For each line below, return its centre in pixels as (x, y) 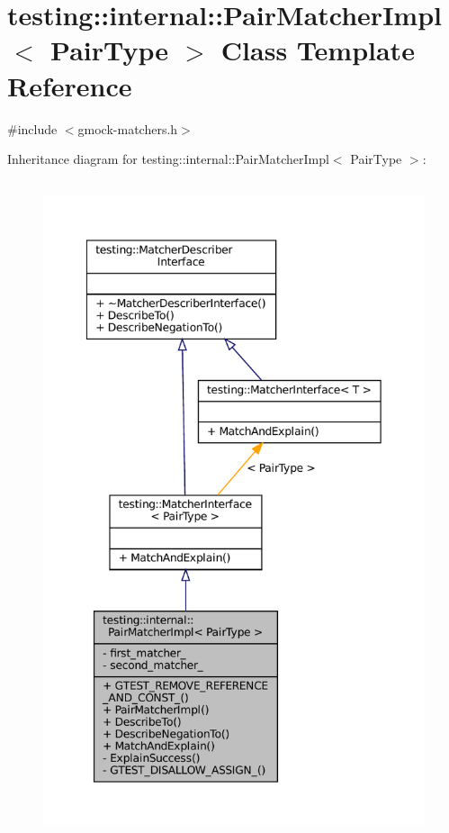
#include (32, 128)
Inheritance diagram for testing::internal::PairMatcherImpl (168, 159)
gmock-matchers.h (128, 128)
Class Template (318, 50)
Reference (70, 85)
